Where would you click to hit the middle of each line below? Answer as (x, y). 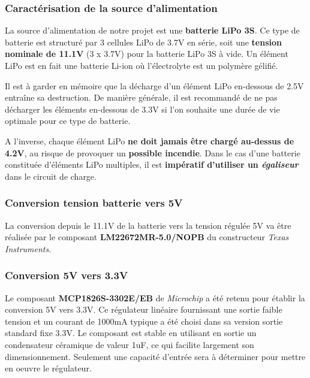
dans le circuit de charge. (51, 176)
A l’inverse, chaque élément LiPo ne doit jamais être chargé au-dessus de (150, 140)
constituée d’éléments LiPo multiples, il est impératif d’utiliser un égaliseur (152, 164)
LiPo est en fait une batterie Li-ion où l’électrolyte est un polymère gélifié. (142, 65)
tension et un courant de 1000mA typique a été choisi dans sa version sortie (144, 321)
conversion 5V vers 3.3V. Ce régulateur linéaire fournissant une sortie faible (144, 309)
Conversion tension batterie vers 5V (94, 203)
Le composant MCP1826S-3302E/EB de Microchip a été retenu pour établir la (155, 297)
